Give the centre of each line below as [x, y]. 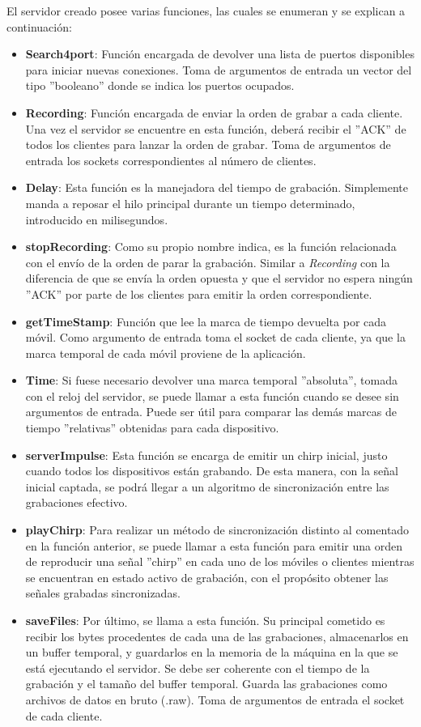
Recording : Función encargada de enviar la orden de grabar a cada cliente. [214, 112]
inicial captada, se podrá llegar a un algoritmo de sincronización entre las [207, 486]
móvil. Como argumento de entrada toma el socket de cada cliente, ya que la [215, 337]
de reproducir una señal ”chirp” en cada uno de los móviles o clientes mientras [220, 561]
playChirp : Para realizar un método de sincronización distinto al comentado [217, 530]
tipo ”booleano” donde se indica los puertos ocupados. [160, 85]
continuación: [39, 26]
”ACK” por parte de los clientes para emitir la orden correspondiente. [199, 293]
